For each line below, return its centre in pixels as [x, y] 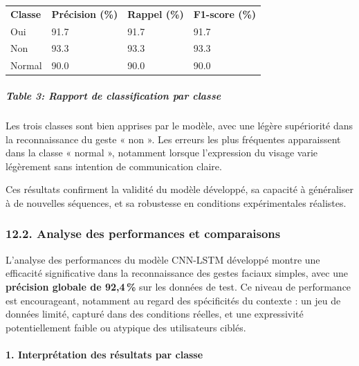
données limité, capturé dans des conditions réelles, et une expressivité [155, 314]
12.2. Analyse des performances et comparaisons [143, 234]
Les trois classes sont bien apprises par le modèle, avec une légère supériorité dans [179, 125]
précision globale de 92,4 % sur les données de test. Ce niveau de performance [178, 286]
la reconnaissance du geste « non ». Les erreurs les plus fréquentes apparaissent [173, 139]
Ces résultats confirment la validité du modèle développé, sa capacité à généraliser [179, 189]
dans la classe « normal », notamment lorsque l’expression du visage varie [162, 153]
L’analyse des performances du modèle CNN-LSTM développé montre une [163, 259]
